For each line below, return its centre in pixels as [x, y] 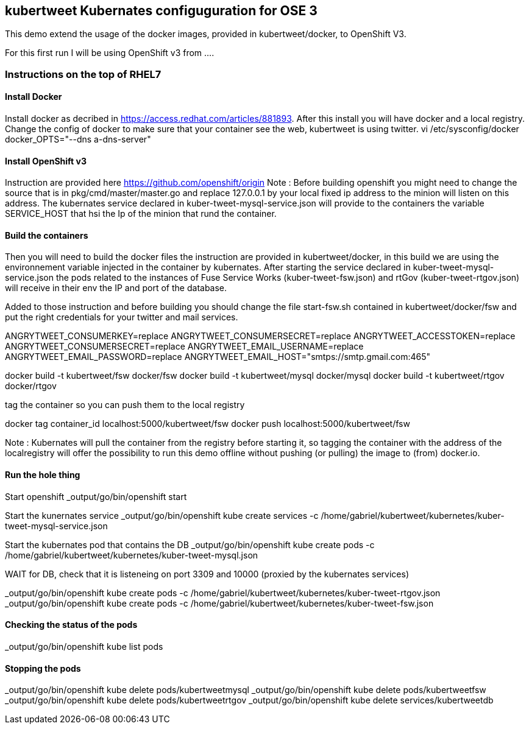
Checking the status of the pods [71, 625]
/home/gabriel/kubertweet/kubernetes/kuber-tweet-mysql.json [132, 555]
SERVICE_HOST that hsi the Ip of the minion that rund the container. [141, 214]
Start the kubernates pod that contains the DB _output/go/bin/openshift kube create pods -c [190, 544]
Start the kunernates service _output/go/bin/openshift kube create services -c [162, 515]
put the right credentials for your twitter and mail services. [122, 317]
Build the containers [47, 235]
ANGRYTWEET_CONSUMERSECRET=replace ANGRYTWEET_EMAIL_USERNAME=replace [184, 347]
